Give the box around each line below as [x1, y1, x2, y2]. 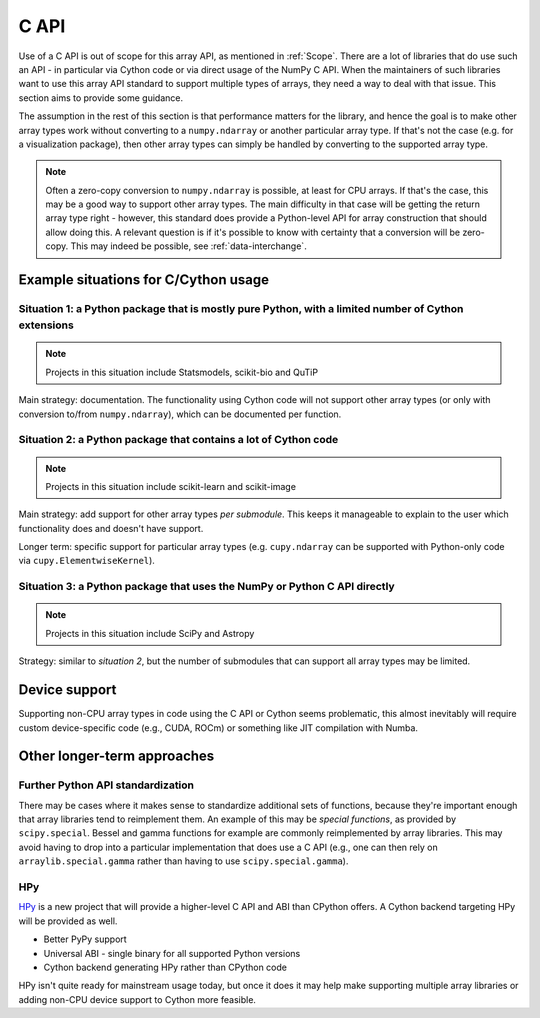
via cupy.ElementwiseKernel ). [18, 555, 155, 567]
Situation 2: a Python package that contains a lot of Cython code [18, 433, 339, 447]
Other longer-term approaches [18, 748, 215, 765]
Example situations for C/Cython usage [18, 271, 270, 289]
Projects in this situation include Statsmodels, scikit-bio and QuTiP [45, 366, 319, 378]
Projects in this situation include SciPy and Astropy [45, 627, 255, 639]
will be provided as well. [18, 915, 118, 927]
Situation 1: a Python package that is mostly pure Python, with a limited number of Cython [18, 302, 464, 316]
